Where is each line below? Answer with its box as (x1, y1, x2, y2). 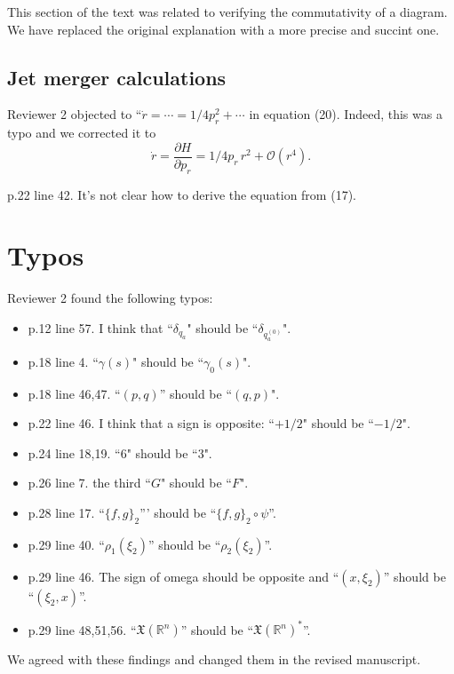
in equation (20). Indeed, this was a (249, 105, 442, 123)
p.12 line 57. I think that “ (28, 318, 173, 337)
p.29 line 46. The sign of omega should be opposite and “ (28, 567, 339, 585)
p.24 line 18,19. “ (28, 443, 121, 462)
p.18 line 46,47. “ (28, 384, 121, 402)
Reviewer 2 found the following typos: (7, 289, 213, 307)
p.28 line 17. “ (28, 503, 105, 521)
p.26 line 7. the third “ (28, 473, 151, 492)
